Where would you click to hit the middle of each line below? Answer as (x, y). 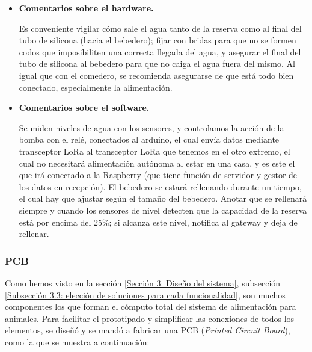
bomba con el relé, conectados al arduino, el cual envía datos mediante (149, 139)
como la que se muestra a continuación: (77, 341)
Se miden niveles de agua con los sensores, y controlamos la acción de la (151, 127)
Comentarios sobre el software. (84, 107)
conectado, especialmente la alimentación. (96, 87)
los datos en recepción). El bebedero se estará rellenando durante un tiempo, (160, 186)
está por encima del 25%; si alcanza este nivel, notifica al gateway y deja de (158, 222)
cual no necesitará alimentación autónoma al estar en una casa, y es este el (157, 163)
